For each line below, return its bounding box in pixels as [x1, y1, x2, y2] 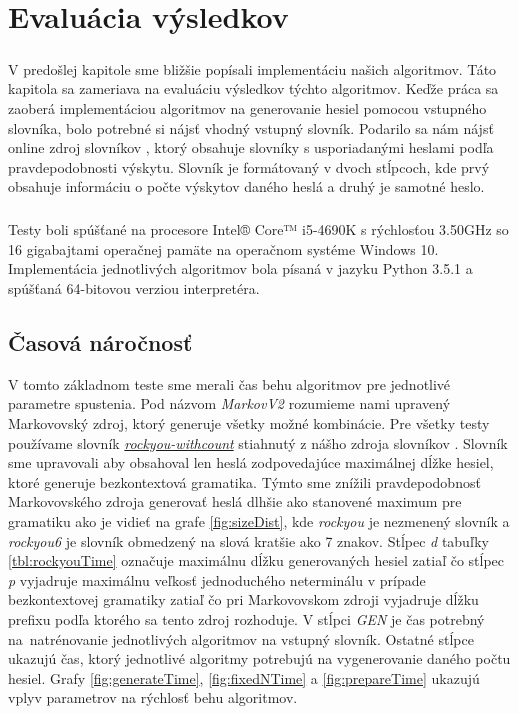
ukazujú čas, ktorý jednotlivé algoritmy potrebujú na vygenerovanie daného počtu [8, 648, 511, 669]
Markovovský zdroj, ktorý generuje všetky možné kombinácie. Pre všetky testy [8, 413, 490, 434]
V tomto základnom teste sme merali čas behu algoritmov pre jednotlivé [8, 373, 451, 394]
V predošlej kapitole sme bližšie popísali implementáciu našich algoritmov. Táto [8, 58, 497, 79]
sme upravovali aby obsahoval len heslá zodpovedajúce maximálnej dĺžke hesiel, [8, 452, 494, 473]
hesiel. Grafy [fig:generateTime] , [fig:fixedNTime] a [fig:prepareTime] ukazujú [8, 667, 480, 688]
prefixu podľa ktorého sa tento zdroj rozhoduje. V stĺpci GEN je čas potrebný [8, 608, 485, 629]
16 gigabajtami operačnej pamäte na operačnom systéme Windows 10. [8, 238, 439, 259]
